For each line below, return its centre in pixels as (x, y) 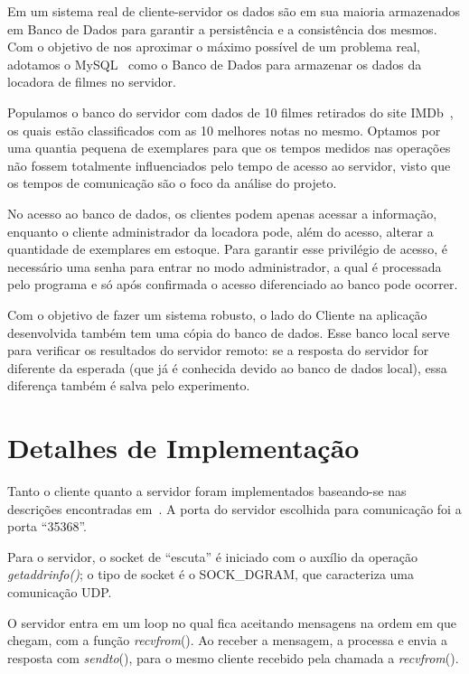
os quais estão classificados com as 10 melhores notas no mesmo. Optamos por (224, 130)
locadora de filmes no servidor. (92, 82)
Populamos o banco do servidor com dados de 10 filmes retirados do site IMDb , (230, 112)
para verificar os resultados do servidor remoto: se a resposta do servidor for (218, 350)
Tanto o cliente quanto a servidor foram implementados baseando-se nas (207, 491)
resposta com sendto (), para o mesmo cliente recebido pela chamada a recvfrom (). (233, 657)
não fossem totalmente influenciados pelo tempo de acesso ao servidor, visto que (229, 165)
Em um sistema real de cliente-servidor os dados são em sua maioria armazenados (234, 11)
